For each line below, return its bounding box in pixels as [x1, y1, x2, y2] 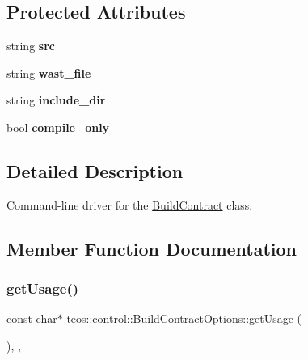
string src [6, 37, 55, 54]
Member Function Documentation [6, 235, 297, 260]
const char [6, 310, 57, 327]
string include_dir [6, 91, 106, 108]
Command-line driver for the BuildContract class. [6, 196, 253, 213]
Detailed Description [6, 158, 184, 183]
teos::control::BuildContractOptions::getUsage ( [66, 310, 302, 327]
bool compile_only [6, 118, 110, 135]
